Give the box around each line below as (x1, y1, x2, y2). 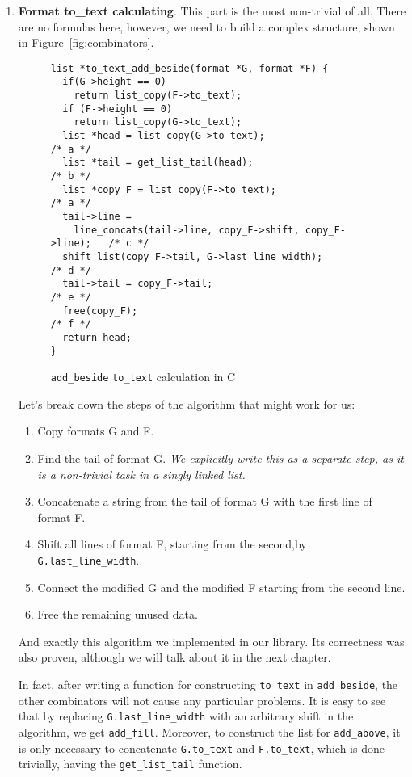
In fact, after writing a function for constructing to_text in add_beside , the (18, 676, 398, 693)
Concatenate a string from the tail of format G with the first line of (37, 493, 372, 510)
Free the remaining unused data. (37, 606, 198, 623)
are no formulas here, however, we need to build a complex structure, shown (18, 18, 395, 35)
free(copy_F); (62, 304, 138, 317)
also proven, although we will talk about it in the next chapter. (18, 649, 331, 666)
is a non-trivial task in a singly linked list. (37, 465, 246, 482)
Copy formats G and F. (37, 422, 154, 439)
